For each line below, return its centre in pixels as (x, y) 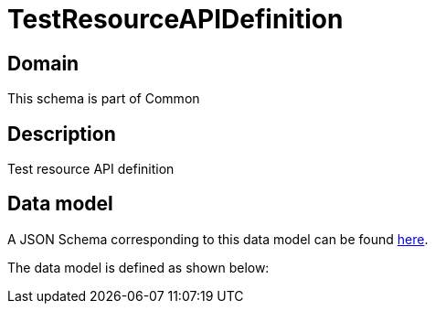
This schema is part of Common (104, 99)
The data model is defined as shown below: (138, 267)
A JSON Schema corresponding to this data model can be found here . (218, 239)
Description (62, 134)
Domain (43, 63)
